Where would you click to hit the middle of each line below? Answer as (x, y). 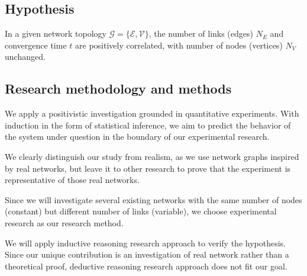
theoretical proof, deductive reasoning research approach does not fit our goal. (146, 266)
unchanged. (25, 57)
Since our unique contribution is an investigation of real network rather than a (147, 254)
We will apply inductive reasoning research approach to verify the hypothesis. (145, 243)
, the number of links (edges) (201, 33)
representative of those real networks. (72, 180)
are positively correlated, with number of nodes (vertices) (179, 45)
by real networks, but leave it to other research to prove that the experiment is (148, 168)
